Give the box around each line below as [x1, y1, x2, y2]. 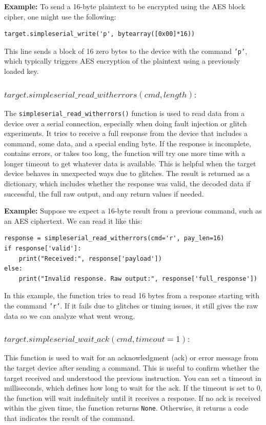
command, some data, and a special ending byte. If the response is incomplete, [4, 138, 251, 148]
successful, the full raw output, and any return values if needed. [4, 188, 204, 199]
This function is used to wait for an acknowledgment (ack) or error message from [4, 352, 259, 363]
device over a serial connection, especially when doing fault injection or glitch [4, 118, 247, 128]
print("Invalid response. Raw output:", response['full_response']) [18, 275, 257, 282]
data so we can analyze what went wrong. [4, 310, 135, 321]
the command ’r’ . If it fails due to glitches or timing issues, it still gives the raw [4, 300, 258, 311]
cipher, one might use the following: [4, 11, 116, 22]
